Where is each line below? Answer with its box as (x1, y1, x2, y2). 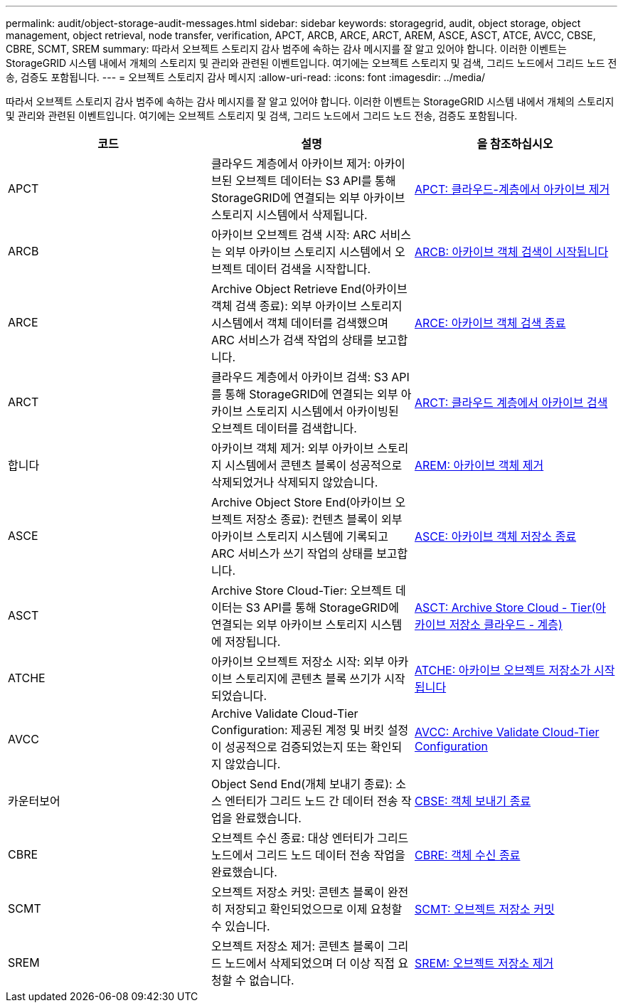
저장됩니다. (225, 635, 281, 649)
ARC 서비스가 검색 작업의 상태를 (211, 333, 373, 347)
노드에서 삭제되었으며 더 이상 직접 (225, 956, 395, 970)
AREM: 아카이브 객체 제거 (414, 458, 544, 472)
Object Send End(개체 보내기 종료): (211, 777, 393, 791)
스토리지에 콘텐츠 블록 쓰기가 (235, 672, 381, 686)
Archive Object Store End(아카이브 (211, 495, 392, 509)
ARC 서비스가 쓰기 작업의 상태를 (211, 546, 373, 561)
